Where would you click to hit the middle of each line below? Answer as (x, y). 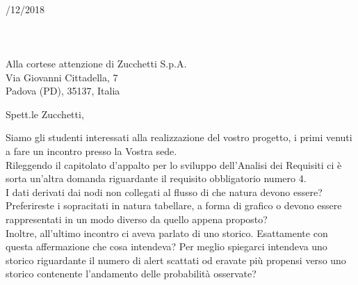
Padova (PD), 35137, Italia (63, 91)
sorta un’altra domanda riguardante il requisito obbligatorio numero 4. (156, 178)
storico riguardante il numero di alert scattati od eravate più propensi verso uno (176, 260)
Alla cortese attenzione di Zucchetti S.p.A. (96, 63)
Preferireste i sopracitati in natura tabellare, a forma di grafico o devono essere (174, 205)
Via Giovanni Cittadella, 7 (62, 77)
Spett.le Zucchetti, (45, 114)
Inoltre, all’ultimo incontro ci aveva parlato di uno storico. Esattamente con (167, 233)
